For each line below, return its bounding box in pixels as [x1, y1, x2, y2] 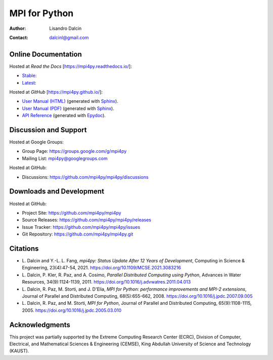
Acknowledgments [9, 321, 71, 329]
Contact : [9, 34, 29, 41]
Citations [9, 244, 39, 253]
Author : [9, 25, 26, 31]
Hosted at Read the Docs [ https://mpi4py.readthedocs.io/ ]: [9, 63, 132, 69]
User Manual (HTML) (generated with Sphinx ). [22, 98, 118, 104]
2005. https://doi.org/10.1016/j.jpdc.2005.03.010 [22, 307, 122, 313]
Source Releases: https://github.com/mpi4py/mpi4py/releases [22, 217, 152, 223]
